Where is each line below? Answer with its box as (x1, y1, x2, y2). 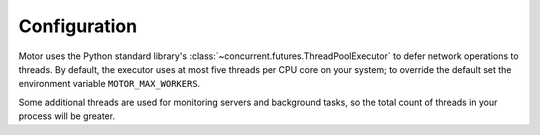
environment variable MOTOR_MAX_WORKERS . (18, 78, 201, 90)
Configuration (18, 15, 138, 37)
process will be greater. (18, 110, 115, 122)
